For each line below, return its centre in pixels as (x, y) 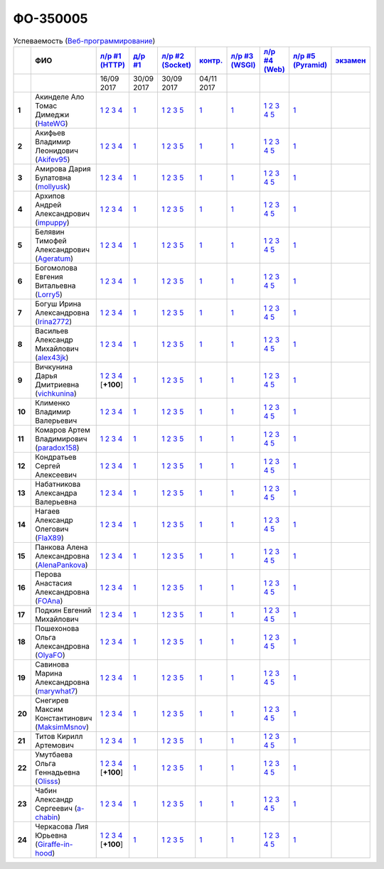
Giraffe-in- (55, 844)
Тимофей (51, 240)
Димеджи (52, 114)
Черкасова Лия (62, 826)
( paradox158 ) (57, 448)
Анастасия (54, 583)
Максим (49, 709)
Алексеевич (56, 475)
